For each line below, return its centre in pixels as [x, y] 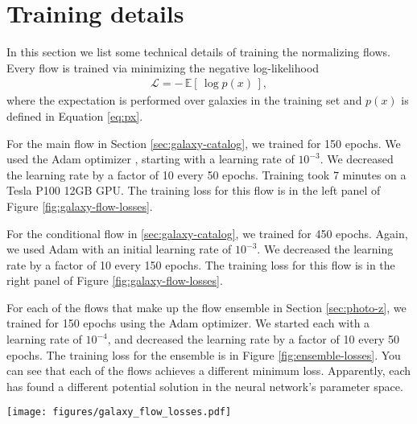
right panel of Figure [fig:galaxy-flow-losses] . [115, 280]
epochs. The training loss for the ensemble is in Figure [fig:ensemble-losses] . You [204, 354]
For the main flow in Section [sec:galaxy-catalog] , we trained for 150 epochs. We [204, 143]
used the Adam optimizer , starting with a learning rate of [151, 159]
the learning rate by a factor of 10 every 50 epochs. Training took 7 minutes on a [206, 174]
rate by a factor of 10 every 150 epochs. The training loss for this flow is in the [201, 264]
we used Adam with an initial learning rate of [119, 249]
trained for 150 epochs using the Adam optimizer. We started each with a [188, 323]
